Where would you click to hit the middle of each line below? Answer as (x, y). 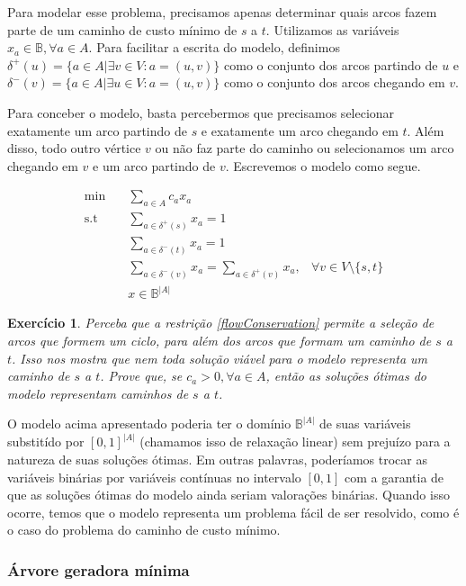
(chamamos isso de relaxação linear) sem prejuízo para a (295, 442)
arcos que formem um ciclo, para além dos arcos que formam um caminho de (220, 340)
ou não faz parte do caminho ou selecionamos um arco (305, 148)
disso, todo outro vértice (74, 148)
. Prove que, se (141, 376)
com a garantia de (394, 477)
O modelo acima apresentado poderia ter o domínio (149, 424)
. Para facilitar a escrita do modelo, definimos (214, 47)
